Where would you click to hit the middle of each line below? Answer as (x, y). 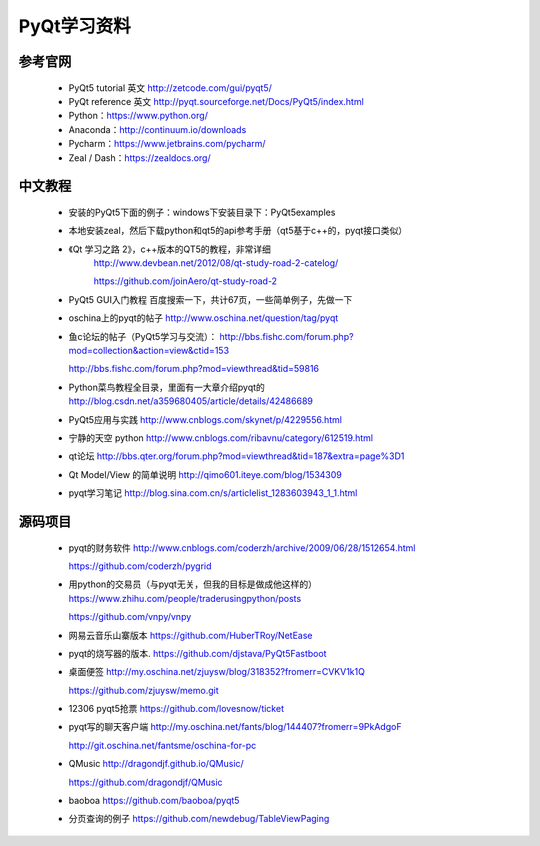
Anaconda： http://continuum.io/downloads (157, 129)
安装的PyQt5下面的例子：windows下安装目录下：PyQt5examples (202, 212)
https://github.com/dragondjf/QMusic (146, 782)
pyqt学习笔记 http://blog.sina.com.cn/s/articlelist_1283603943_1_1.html (213, 493)
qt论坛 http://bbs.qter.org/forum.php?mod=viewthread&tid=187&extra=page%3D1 (236, 456)
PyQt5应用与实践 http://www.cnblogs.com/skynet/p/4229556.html (205, 419)
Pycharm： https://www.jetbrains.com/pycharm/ (167, 144)
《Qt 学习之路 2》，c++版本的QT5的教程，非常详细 (170, 249)
